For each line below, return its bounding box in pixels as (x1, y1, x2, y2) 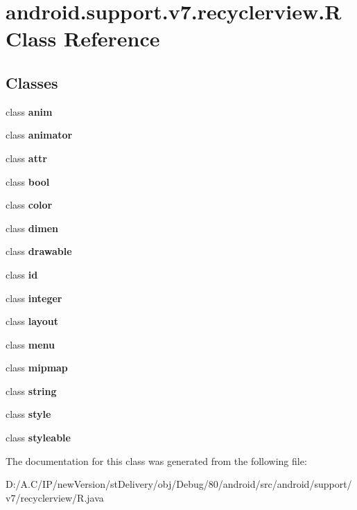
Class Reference (6, 24, 160, 53)
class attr (6, 150, 47, 165)
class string (6, 383, 57, 398)
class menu (6, 337, 55, 351)
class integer (6, 290, 62, 305)
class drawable (6, 244, 72, 258)
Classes (6, 71, 58, 93)
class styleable (6, 430, 71, 445)
